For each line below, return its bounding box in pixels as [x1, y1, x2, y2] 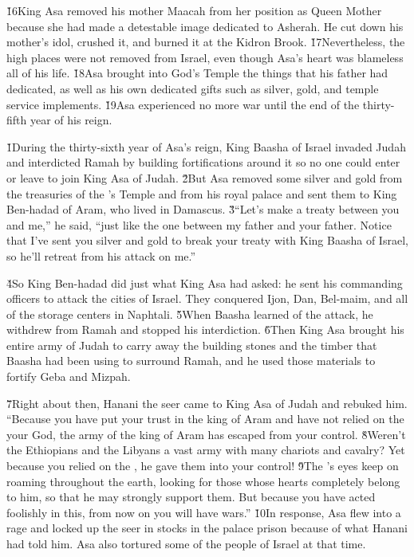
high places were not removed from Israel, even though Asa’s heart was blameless [6, 49, 404, 65]
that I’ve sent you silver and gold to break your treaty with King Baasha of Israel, [6, 232, 408, 249]
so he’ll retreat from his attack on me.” [6, 247, 196, 264]
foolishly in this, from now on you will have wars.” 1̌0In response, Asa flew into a [6, 504, 401, 520]
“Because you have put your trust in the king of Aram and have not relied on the [6, 410, 404, 427]
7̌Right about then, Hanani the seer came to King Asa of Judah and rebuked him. [6, 394, 408, 411]
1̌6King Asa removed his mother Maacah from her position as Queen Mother [6, 2, 382, 18]
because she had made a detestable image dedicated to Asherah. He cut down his [6, 18, 404, 34]
